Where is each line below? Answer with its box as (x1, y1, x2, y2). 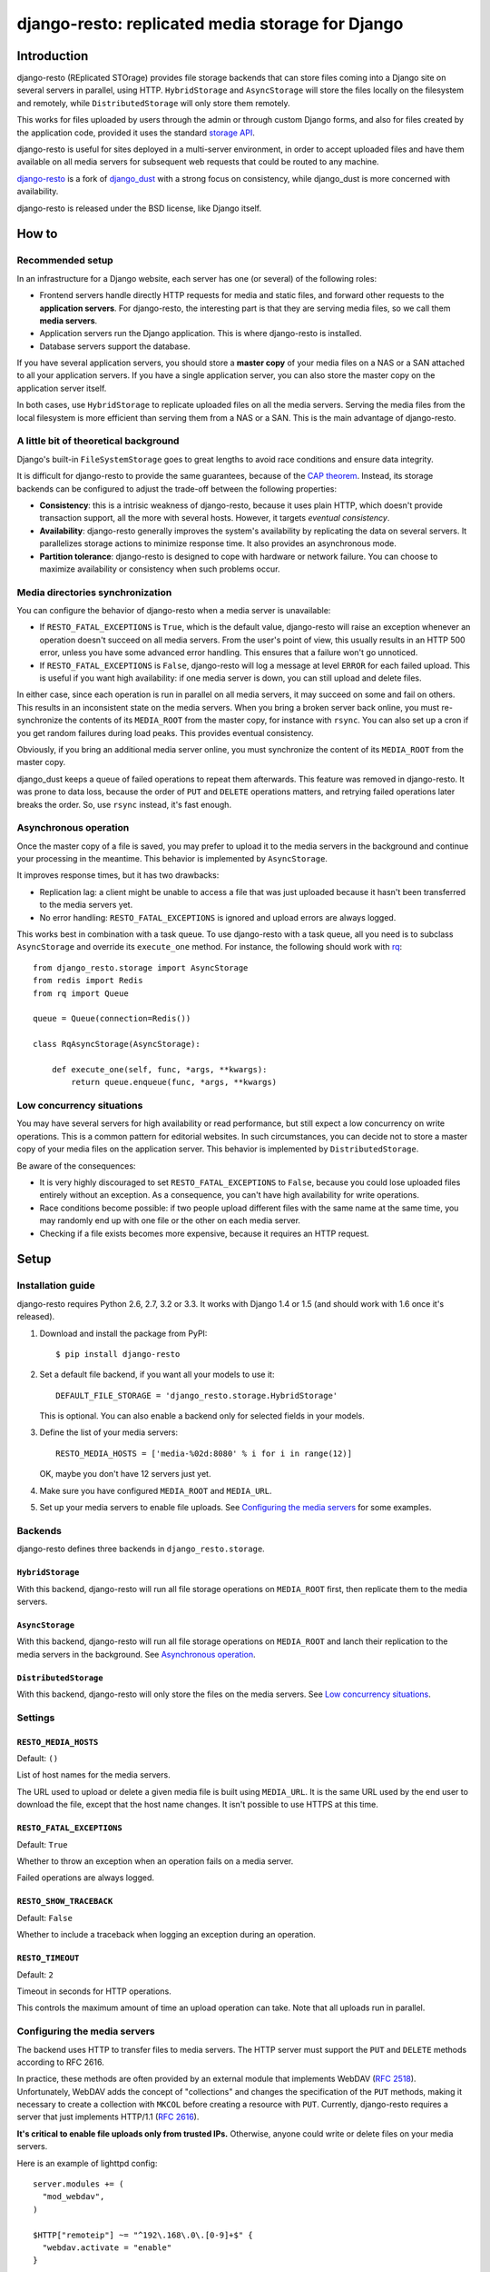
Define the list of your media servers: (39, 1427, 179, 1438)
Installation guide (16, 1280, 95, 1292)
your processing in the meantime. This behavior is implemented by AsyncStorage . (16, 853, 328, 864)
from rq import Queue (33, 988, 129, 999)
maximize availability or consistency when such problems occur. (39, 563, 280, 574)
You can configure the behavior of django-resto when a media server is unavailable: (16, 605, 331, 616)
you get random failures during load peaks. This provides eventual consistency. (16, 727, 314, 738)
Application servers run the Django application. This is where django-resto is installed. (39, 328, 362, 339)
